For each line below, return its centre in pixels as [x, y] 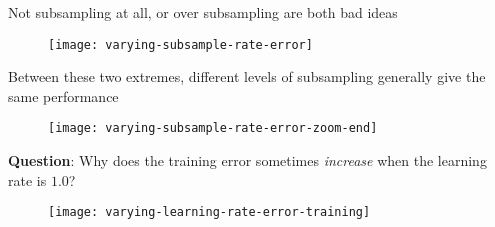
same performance [63, 95]
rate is [27, 179]
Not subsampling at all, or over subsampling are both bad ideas [203, 12]
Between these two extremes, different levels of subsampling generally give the [247, 76]
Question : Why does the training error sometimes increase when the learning [247, 160]
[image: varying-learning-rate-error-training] [209, 212]
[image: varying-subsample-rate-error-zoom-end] [213, 128]
